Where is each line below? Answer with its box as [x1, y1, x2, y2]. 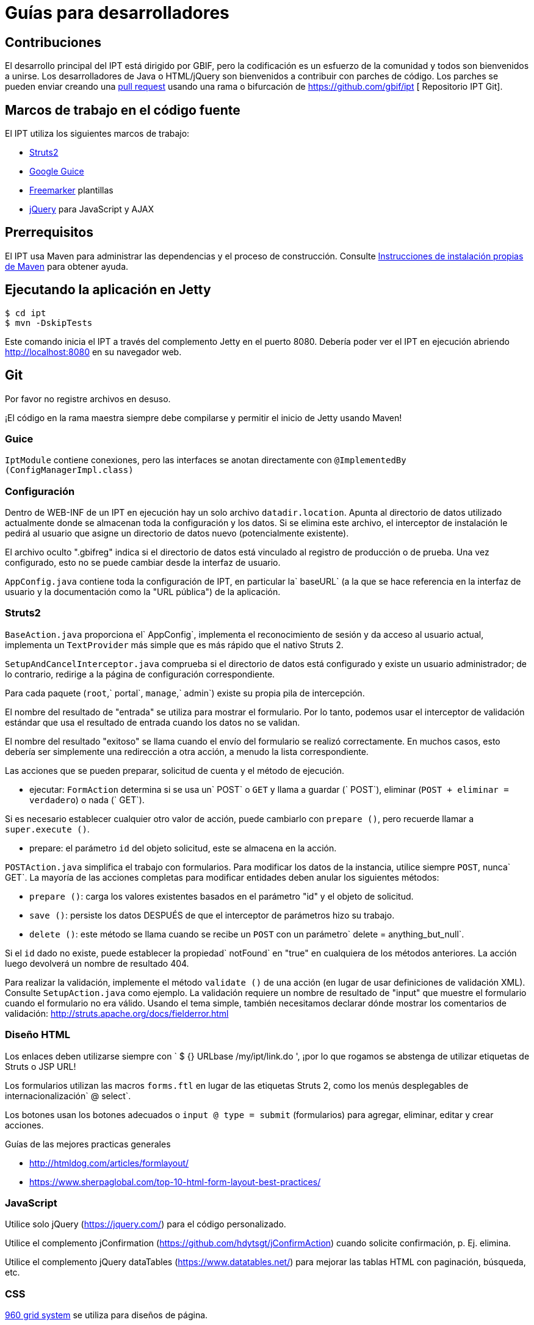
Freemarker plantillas [29, 185, 114, 196]
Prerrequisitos [5, 225, 93, 240]
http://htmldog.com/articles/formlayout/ [29, 1157, 189, 1168]
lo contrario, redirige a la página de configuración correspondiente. [5, 668, 275, 679]
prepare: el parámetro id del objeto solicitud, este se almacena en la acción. [29, 842, 337, 853]
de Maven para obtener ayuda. [5, 261, 129, 272]
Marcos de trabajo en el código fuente [5, 102, 240, 118]
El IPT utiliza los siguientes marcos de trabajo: [5, 128, 190, 139]
